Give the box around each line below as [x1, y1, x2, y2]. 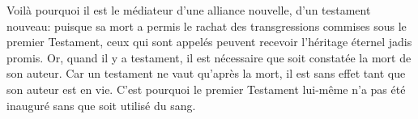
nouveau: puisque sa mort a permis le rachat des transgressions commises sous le [6, 17, 407, 34]
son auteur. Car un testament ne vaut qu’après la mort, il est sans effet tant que [6, 65, 406, 82]
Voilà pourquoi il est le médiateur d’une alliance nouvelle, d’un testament [6, 2, 371, 18]
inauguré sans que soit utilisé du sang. [6, 96, 196, 113]
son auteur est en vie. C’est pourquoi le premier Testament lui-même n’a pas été [6, 80, 406, 97]
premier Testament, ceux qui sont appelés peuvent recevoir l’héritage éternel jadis [6, 33, 412, 50]
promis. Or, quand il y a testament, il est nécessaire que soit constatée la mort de [6, 49, 412, 66]
